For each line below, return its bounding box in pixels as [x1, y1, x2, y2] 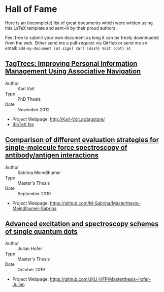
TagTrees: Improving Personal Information [5, 59, 138, 68]
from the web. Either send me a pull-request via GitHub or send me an [5, 40, 148, 45]
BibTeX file [12, 121, 34, 127]
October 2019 [17, 267, 45, 273]
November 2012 [17, 106, 50, 112]
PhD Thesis [17, 96, 41, 102]
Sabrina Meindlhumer [17, 169, 61, 175]
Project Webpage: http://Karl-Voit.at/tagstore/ [12, 116, 105, 122]
